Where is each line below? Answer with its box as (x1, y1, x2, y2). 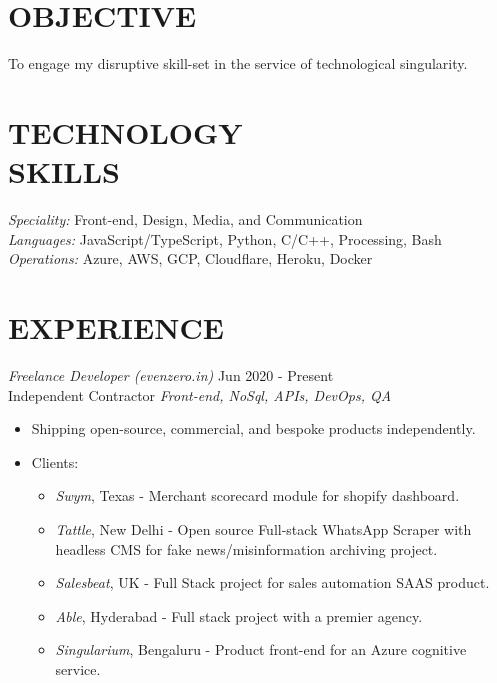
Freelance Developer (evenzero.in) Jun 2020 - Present (8, 364, 334, 385)
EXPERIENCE (8, 307, 224, 347)
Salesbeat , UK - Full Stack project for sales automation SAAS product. (55, 572, 490, 593)
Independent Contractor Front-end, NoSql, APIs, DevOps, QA (8, 384, 392, 405)
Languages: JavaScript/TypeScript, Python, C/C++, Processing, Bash (8, 228, 442, 249)
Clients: (31, 451, 79, 472)
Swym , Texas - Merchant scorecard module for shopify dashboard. (55, 485, 460, 506)
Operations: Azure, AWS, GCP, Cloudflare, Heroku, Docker (8, 248, 373, 269)
